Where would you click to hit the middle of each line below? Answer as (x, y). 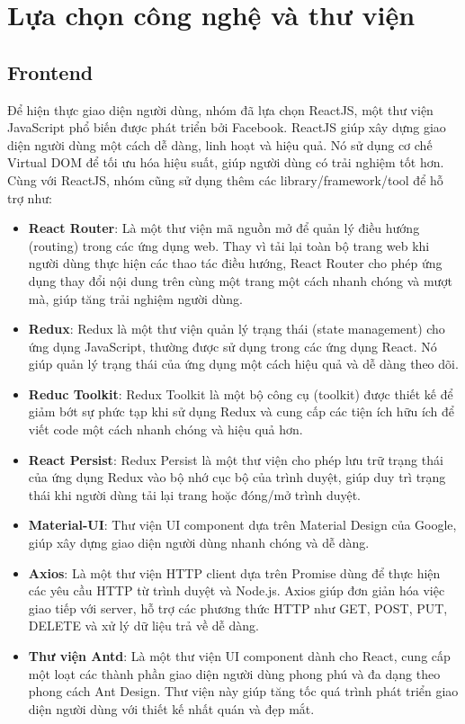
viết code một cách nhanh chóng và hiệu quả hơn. (165, 429)
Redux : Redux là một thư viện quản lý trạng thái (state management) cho (237, 329)
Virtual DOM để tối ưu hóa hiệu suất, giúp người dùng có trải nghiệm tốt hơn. (226, 162)
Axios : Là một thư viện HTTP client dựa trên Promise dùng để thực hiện (234, 572)
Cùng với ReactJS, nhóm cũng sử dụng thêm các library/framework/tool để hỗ (225, 179)
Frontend (50, 72)
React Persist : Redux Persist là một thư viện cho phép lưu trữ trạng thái (236, 459)
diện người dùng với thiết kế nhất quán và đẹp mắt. (171, 708)
